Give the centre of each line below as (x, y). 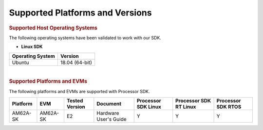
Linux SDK (32, 47)
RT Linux (186, 107)
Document (109, 104)
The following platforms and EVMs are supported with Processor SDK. (80, 91)
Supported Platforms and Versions (80, 13)
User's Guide (112, 119)
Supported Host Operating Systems (53, 28)
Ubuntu (20, 62)
